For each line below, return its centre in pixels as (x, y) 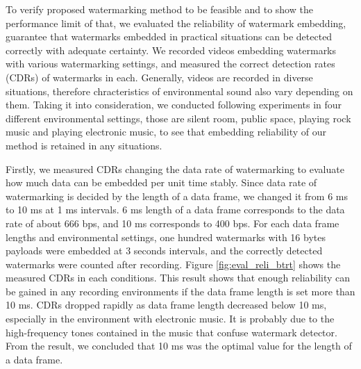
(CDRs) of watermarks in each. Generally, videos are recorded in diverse (159, 77)
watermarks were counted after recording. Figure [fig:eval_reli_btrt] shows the (173, 264)
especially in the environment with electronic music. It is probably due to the (170, 319)
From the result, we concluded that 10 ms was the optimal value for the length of (179, 346)
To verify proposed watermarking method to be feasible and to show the (159, 9)
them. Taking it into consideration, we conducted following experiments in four (174, 105)
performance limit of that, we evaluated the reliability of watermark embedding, (176, 23)
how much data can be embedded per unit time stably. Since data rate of (161, 182)
